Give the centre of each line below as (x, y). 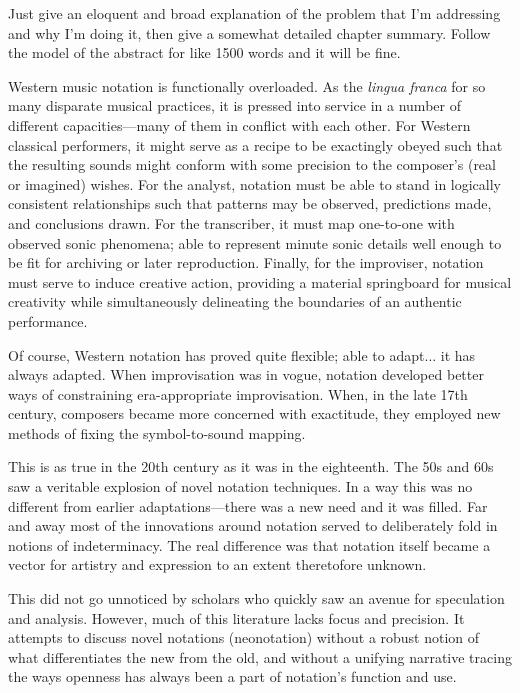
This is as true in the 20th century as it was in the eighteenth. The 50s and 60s (251, 466)
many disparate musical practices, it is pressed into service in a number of (234, 105)
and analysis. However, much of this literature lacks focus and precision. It (236, 617)
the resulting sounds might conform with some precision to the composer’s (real (252, 164)
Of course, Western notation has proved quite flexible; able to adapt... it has (242, 354)
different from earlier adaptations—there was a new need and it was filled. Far (248, 505)
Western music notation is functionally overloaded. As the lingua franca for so (247, 85)
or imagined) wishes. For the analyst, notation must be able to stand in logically (255, 183)
